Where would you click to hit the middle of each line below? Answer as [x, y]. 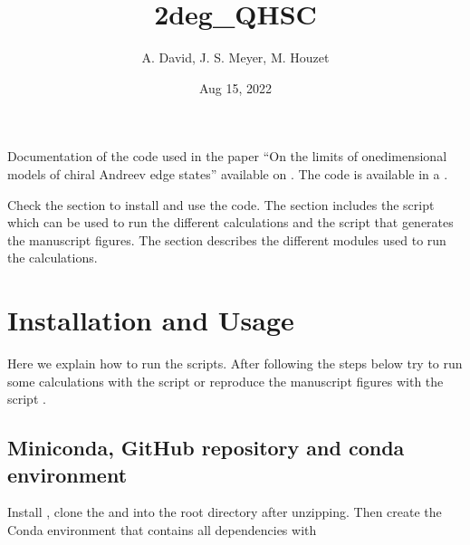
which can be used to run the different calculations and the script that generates [230, 222]
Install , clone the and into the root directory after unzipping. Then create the [225, 512]
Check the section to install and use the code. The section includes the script [221, 204]
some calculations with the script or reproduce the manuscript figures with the [225, 381]
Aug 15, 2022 [235, 87]
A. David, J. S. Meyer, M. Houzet [235, 57]
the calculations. [53, 258]
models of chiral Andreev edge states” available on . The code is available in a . [228, 173]
